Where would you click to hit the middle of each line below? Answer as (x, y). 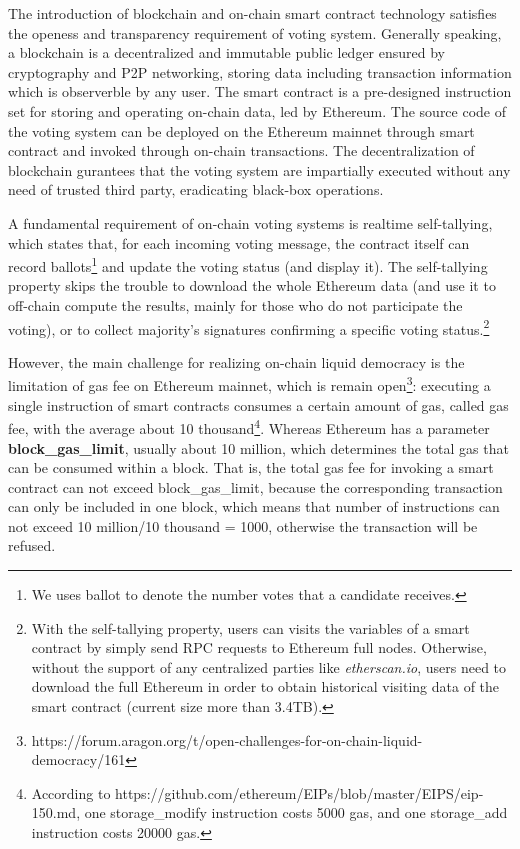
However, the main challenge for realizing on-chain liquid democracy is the (236, 361)
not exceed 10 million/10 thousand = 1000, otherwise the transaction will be (243, 525)
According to (71, 792)
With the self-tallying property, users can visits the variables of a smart (250, 627)
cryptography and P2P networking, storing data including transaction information (260, 71)
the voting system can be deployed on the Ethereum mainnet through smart (241, 130)
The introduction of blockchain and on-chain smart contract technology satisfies (252, 13)
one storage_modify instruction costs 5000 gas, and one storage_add (296, 812)
